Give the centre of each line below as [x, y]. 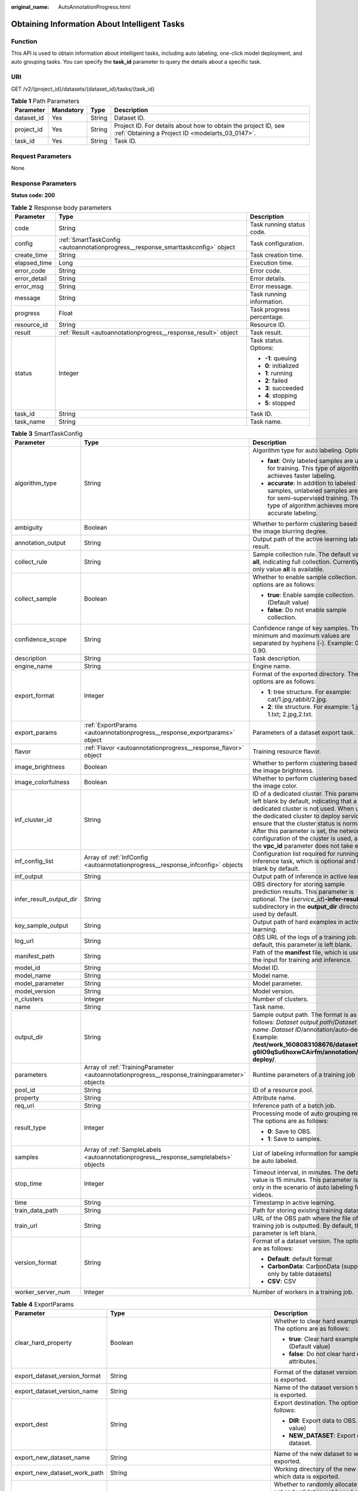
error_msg [29, 286]
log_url [24, 941]
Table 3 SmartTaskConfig [47, 434]
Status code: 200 [33, 195]
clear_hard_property [43, 1342]
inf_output [29, 877]
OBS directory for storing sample [299, 884]
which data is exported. [307, 1476]
